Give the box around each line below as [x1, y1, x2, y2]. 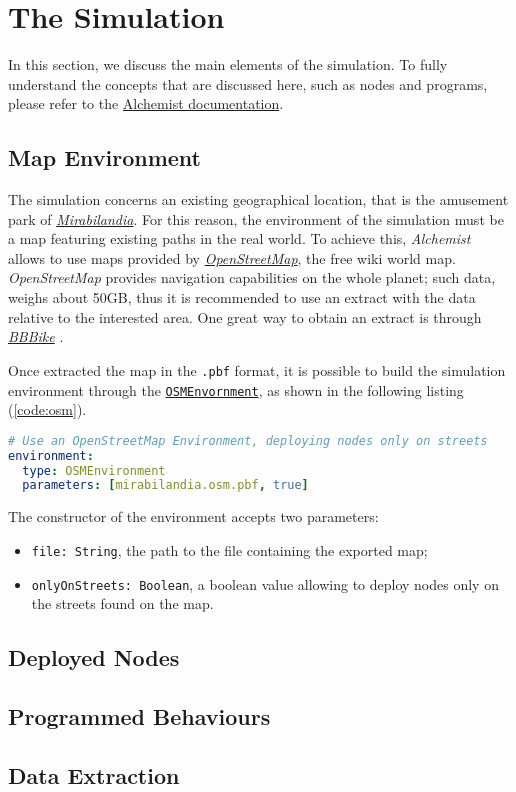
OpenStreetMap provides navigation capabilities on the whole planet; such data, [8, 267, 496, 288]
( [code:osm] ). [8, 399, 87, 420]
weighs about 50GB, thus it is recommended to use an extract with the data [8, 287, 476, 308]
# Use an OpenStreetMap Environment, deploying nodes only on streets [8, 433, 488, 448]
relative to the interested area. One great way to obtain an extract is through [8, 306, 482, 327]
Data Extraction [8, 759, 180, 790]
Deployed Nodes [8, 642, 180, 673]
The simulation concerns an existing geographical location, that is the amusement [8, 189, 509, 210]
